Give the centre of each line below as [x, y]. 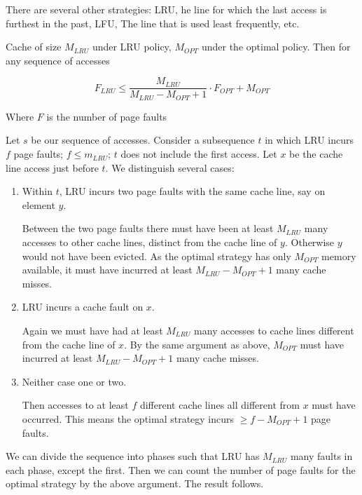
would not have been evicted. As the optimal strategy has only [156, 256]
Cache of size [34, 47]
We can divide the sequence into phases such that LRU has [133, 456]
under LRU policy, [132, 47]
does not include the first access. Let [199, 154]
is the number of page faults [107, 116]
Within [37, 191]
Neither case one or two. [74, 381]
